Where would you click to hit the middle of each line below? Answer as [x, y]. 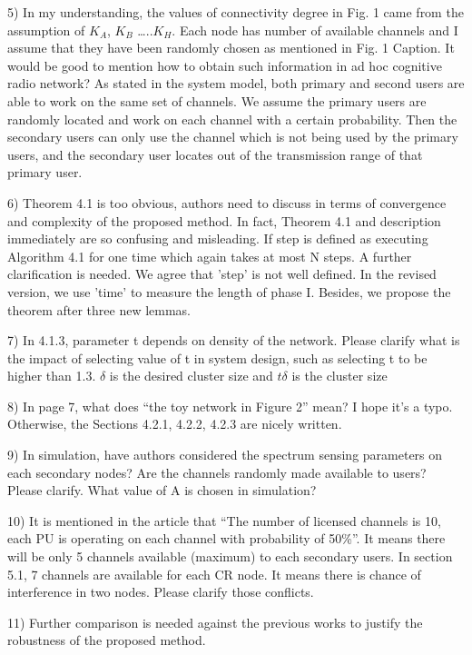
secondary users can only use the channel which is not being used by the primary [233, 137]
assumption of [46, 30]
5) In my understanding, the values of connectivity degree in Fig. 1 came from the [236, 12]
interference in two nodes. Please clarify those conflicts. [161, 592]
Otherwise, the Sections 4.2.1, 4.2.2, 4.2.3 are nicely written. [175, 424]
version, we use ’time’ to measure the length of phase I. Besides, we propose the [229, 291]
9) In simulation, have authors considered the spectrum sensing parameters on [225, 455]
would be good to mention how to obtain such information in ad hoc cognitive [225, 65]
